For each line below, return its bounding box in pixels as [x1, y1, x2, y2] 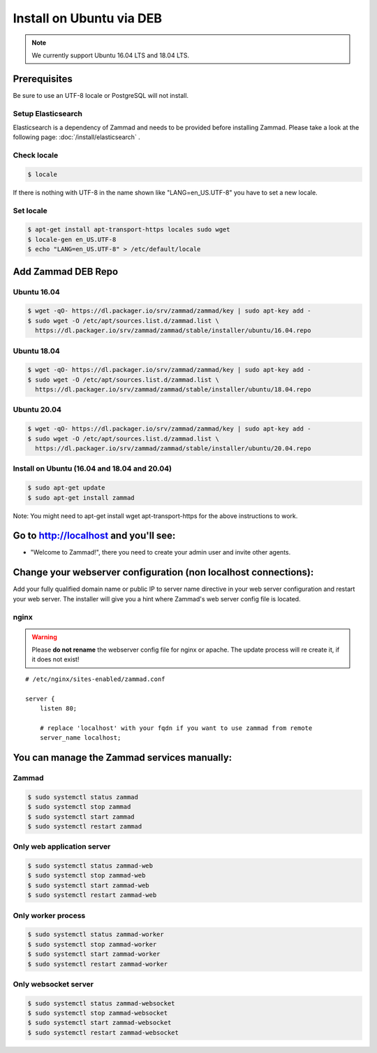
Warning [31, 633, 57, 641]
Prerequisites [13, 73, 73, 85]
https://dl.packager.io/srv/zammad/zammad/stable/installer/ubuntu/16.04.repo [35, 327, 311, 335]
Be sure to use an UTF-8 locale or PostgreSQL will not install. [13, 91, 188, 99]
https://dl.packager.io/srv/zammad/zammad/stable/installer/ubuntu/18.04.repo [35, 385, 311, 394]
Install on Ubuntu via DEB [13, 10, 163, 26]
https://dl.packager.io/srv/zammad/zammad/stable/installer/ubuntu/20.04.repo [35, 445, 311, 452]
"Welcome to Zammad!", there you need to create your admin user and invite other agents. [30, 548, 291, 557]
